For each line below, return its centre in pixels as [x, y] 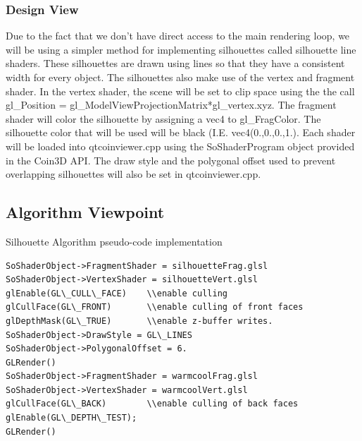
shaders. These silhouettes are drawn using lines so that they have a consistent [175, 63]
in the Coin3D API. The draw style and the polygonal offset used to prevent [171, 160]
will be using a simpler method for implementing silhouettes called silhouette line [181, 49]
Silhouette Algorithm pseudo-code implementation [114, 241]
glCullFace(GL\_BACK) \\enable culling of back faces [152, 404]
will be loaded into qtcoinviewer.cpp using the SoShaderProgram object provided [180, 146]
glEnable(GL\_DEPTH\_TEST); [71, 418]
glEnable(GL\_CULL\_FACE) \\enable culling [117, 293]
